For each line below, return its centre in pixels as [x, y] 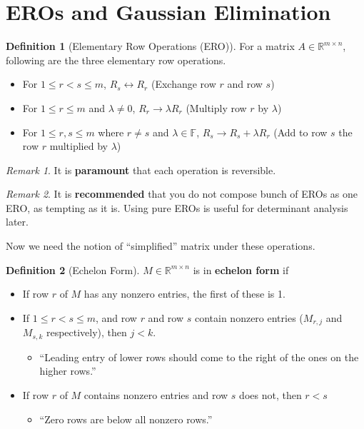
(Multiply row [216, 107]
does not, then [271, 394]
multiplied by [79, 146]
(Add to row [300, 132]
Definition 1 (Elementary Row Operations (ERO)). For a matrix [150, 46]
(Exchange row [183, 84]
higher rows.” [68, 371]
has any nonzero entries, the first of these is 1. [184, 294]
